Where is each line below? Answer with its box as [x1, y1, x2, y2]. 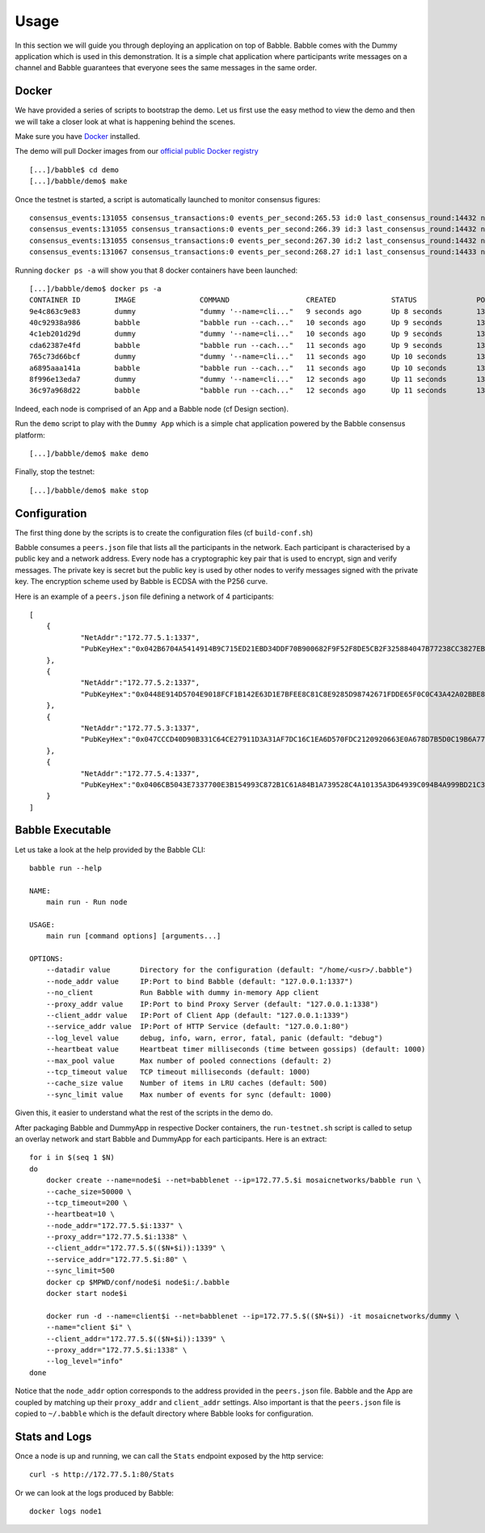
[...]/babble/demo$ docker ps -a [29, 284, 162, 293]
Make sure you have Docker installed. [15, 132, 141, 142]
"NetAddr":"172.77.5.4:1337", [80, 769, 200, 778]
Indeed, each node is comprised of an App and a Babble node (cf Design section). [15, 404, 289, 413]
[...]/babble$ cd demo [29, 165, 120, 174]
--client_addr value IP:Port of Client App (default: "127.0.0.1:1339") [45, 1011, 349, 1020]
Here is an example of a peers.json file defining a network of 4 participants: [15, 591, 274, 601]
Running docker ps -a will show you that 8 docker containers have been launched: [15, 265, 298, 275]
